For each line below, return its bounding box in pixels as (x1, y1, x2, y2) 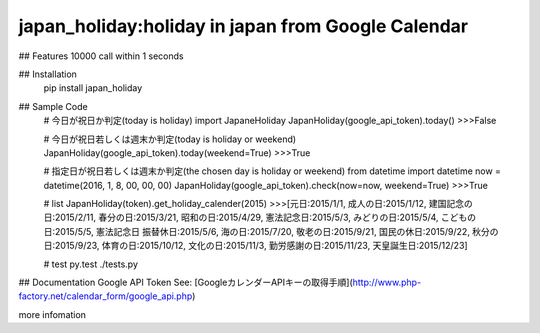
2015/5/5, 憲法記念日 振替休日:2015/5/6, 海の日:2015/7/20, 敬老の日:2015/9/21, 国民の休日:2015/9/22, (55, 225, 470, 237)
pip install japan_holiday (43, 82, 143, 94)
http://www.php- (352, 276, 422, 289)
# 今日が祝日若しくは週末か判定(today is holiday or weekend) (43, 133, 297, 145)
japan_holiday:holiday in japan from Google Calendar (18, 15, 469, 37)
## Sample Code (18, 100, 89, 112)
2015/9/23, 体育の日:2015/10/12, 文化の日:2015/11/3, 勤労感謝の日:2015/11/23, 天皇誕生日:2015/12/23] (55, 240, 469, 252)
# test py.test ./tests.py (43, 258, 139, 270)
